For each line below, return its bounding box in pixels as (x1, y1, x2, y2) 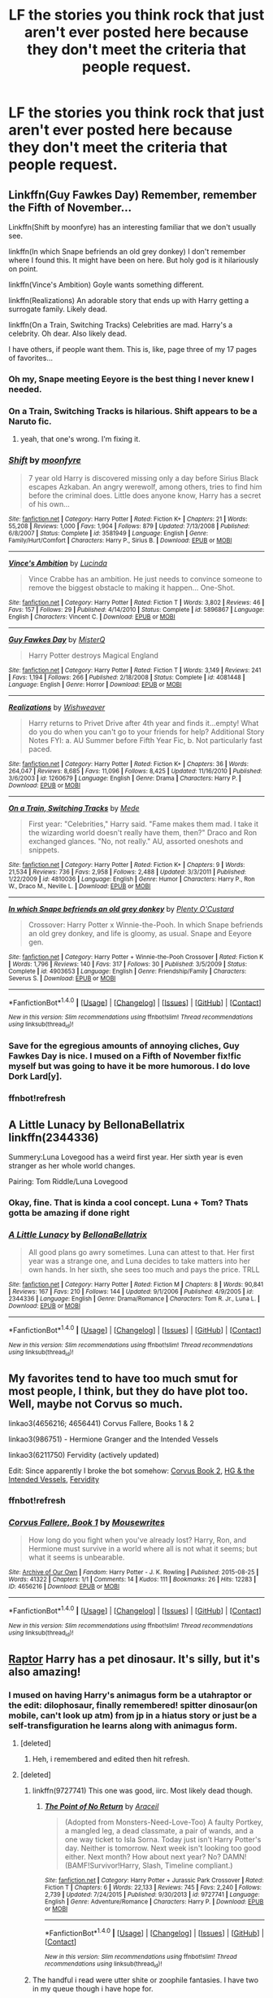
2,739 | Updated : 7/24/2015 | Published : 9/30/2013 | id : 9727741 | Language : (44, 1890, 260, 1899)
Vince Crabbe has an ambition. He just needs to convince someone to (28, 574, 262, 583)
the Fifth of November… (8, 200, 132, 214)
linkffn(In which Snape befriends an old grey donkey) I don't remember (8, 247, 246, 256)
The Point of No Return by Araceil (44, 1802, 159, 1811)
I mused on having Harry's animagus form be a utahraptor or (8, 1689, 252, 1701)
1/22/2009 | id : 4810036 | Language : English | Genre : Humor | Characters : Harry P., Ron (8, 874, 255, 883)
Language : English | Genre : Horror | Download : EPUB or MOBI (8, 680, 182, 689)
